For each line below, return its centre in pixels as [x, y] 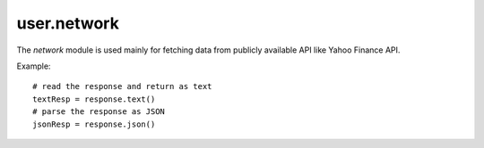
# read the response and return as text [122, 86]
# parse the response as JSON [99, 112]
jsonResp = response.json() [94, 124]
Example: [34, 66]
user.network [68, 23]
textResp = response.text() [94, 99]
